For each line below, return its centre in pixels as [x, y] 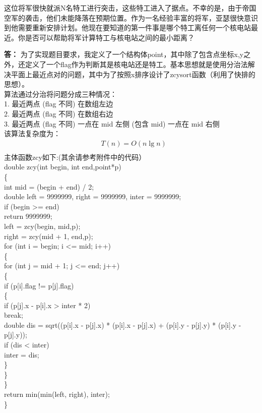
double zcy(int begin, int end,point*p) [63, 167]
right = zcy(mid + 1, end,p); [49, 236]
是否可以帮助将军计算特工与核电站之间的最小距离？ [110, 37]
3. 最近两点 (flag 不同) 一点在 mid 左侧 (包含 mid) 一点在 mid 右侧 [112, 123]
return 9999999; [28, 216]
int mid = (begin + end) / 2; [49, 186]
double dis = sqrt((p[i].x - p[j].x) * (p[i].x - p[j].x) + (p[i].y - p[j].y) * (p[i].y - [123, 324]
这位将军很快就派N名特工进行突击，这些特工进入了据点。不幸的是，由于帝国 [130, 8]
